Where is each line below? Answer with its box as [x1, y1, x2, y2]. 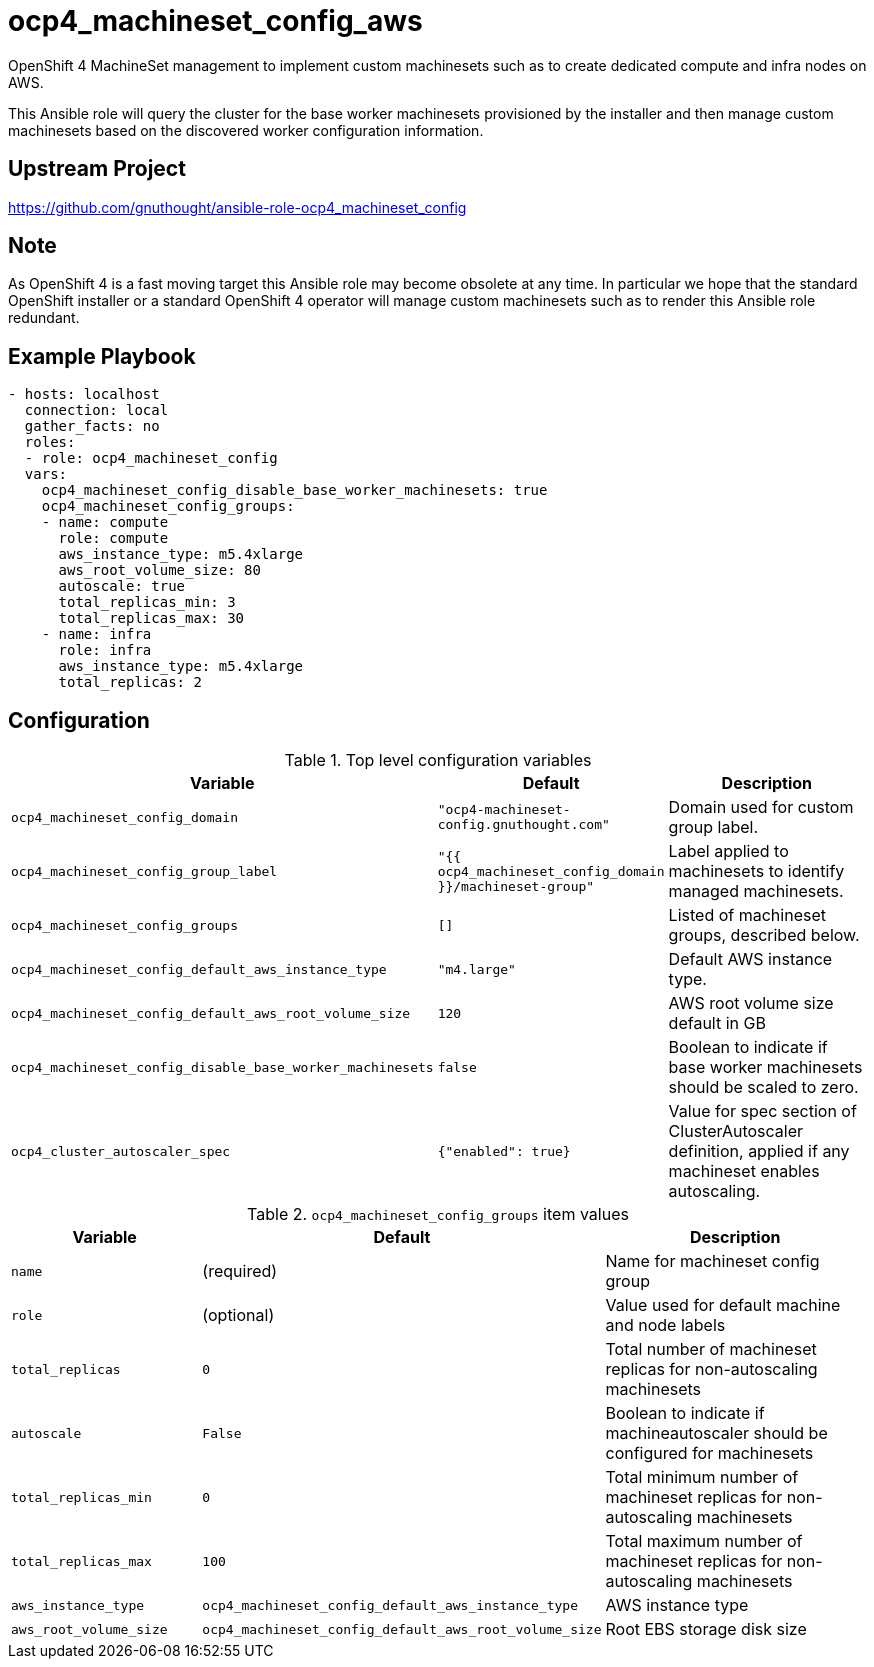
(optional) [202, 1305, 275, 1326]
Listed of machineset [668, 905, 826, 926]
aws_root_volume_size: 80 [58, 562, 261, 579]
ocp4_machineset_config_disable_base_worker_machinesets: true [41, 482, 548, 499]
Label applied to [668, 841, 789, 862]
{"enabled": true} [437, 1143, 571, 1159]
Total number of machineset [605, 1339, 817, 1360]
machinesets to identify [668, 861, 845, 882]
